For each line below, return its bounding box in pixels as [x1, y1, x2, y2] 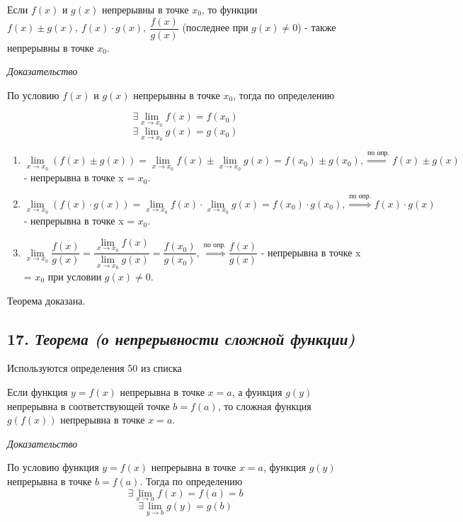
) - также [297, 20, 336, 35]
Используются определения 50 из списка [7, 361, 182, 375]
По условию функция [7, 460, 99, 475]
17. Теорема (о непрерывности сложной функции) [7, 327, 355, 349]
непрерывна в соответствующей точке [7, 398, 170, 413]
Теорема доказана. [7, 293, 86, 307]
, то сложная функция [217, 398, 311, 413]
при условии [47, 269, 102, 283]
